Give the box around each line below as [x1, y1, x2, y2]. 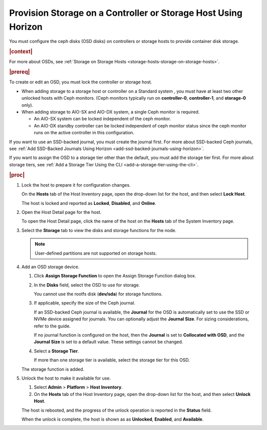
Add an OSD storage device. [21, 264, 80, 270]
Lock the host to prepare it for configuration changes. [21, 182, 131, 188]
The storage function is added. [21, 366, 85, 372]
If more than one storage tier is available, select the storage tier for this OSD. [34, 357, 190, 363]
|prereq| [9, 69, 30, 76]
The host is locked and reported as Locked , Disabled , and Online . [21, 200, 157, 206]
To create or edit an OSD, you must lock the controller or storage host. [9, 79, 152, 85]
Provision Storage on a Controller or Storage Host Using [9, 7, 243, 18]
